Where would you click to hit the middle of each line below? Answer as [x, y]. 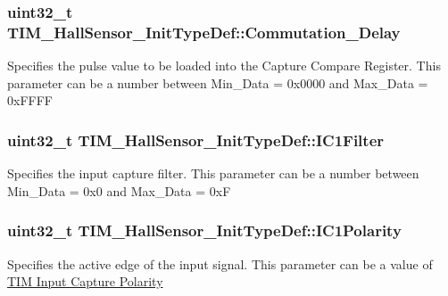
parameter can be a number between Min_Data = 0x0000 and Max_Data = [218, 82]
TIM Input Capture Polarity [85, 281]
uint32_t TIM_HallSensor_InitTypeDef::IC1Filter [196, 140]
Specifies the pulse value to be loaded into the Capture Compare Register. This [224, 66]
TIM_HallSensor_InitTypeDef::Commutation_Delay [204, 32]
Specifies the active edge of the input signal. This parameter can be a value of [220, 263]
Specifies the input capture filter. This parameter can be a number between [213, 173]
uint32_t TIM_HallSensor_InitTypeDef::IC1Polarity [204, 230]
